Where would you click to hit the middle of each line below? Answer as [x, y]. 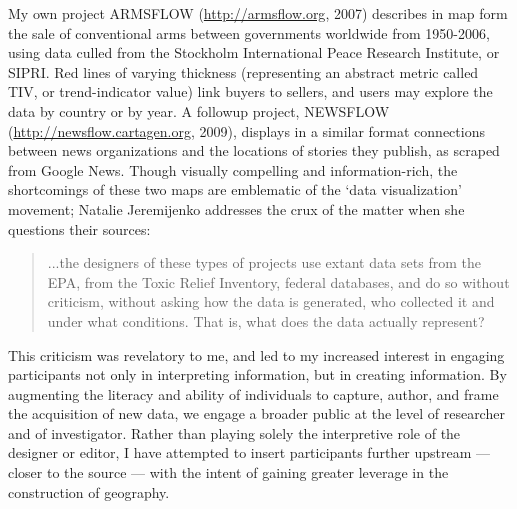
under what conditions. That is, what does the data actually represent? [266, 320]
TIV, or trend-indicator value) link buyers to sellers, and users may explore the [250, 91]
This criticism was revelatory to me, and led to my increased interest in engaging [256, 354]
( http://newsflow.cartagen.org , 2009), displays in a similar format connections [246, 130]
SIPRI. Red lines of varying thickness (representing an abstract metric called [243, 71]
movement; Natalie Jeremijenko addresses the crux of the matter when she [236, 208]
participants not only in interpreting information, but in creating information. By [257, 374]
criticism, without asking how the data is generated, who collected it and [271, 301]
